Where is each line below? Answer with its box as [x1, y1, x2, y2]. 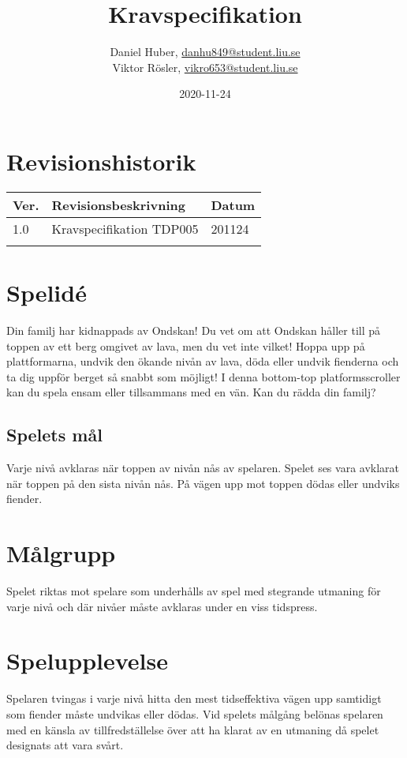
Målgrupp [6, 537, 116, 569]
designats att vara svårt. [6, 737, 124, 753]
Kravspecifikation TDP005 [51, 219, 199, 238]
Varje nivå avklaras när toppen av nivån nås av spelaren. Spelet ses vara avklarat [6, 460, 400, 476]
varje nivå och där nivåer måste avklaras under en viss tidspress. [6, 598, 318, 614]
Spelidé [6, 276, 87, 309]
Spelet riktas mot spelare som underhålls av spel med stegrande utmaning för [6, 583, 381, 599]
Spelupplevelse [6, 644, 168, 677]
